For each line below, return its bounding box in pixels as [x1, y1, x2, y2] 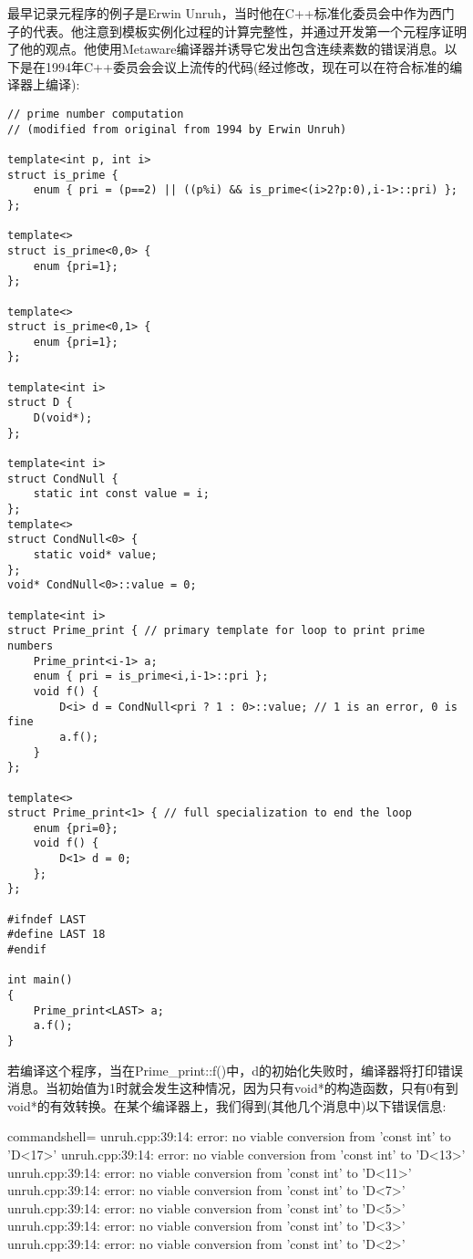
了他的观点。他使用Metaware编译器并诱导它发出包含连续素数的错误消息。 [7, 39, 445, 58]
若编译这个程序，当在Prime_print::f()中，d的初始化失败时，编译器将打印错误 [7, 1060, 464, 1079]
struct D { [7, 396, 73, 410]
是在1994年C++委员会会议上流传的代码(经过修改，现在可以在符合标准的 [19, 57, 450, 76]
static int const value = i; [33, 487, 210, 501]
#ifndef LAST [7, 912, 86, 926]
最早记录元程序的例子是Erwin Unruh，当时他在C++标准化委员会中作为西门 [7, 4, 455, 22]
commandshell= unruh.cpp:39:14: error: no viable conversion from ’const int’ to [7, 1127, 451, 1146]
